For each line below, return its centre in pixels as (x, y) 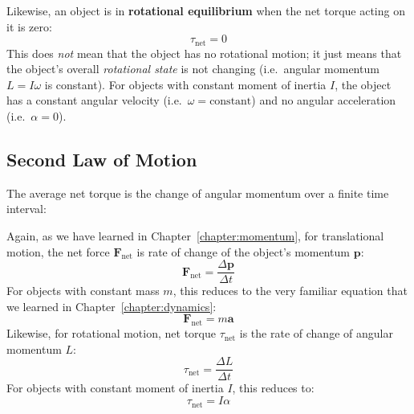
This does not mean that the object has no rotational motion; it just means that (204, 53)
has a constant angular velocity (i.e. (94, 100)
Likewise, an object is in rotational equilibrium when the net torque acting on (206, 10)
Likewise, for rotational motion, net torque (111, 333)
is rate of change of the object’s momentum (243, 251)
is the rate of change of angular (316, 333)
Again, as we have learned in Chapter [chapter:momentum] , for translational (195, 236)
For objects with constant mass (83, 291)
